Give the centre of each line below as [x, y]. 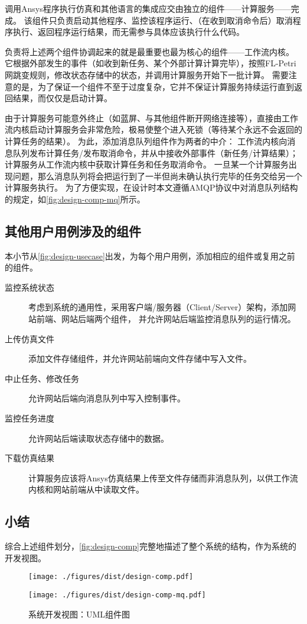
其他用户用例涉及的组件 [73, 231]
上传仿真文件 [30, 338]
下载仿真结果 [30, 458]
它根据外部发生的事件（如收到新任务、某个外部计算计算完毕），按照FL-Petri [151, 63]
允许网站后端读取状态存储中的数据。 [99, 438]
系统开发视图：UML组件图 [79, 614]
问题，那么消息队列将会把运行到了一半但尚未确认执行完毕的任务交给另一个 [157, 176]
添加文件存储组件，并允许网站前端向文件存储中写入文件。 [140, 358]
